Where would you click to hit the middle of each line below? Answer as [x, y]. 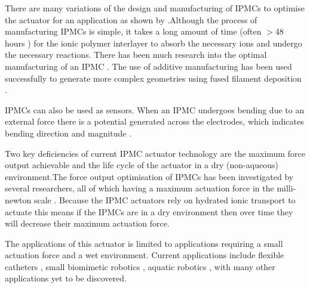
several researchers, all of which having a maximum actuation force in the [139, 188]
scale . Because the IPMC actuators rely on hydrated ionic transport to [165, 199]
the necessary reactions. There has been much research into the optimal [136, 55]
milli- [286, 188]
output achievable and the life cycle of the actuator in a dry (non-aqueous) [142, 165]
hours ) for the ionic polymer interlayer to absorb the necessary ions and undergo [154, 43]
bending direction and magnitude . [68, 133]
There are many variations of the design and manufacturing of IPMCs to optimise [155, 8]
